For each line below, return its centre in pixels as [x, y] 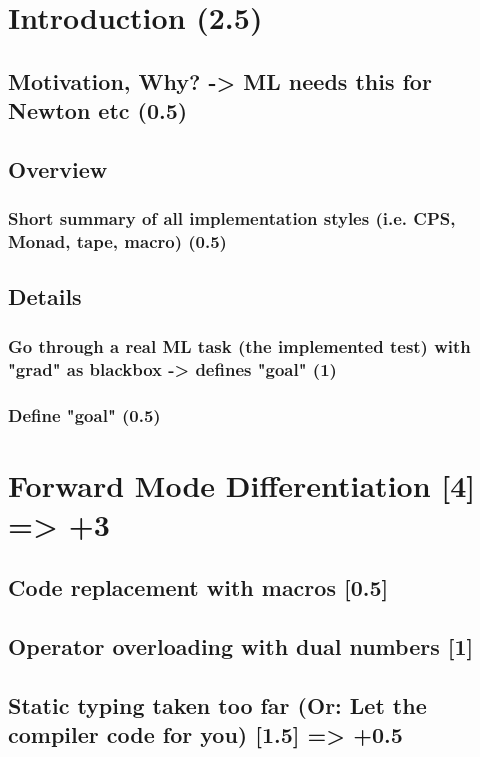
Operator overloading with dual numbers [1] [241, 646]
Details [45, 296]
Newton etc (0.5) [98, 110]
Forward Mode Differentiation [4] [242, 484]
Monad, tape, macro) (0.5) [117, 241]
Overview [58, 168]
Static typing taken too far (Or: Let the [217, 705]
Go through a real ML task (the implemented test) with [239, 345]
